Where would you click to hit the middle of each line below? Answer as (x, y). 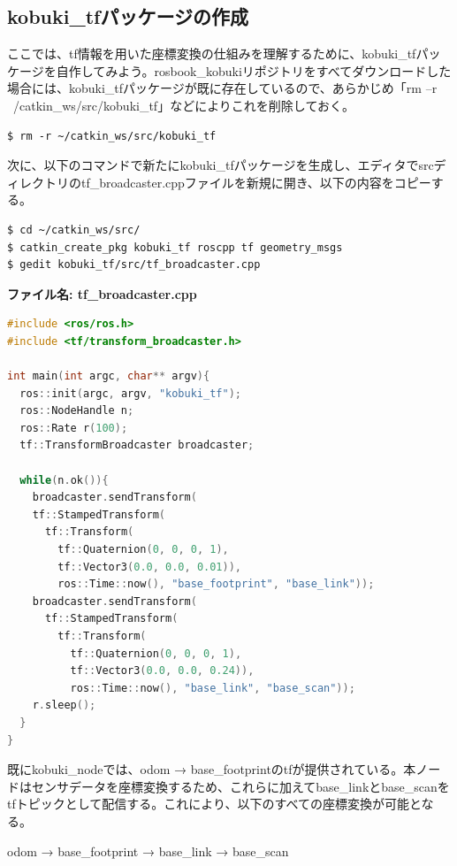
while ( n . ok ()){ (64, 480)
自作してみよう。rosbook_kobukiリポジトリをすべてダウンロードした (254, 70)
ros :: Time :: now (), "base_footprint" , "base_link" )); (216, 584)
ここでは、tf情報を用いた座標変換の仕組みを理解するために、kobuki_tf (212, 54)
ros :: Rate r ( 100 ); (74, 428)
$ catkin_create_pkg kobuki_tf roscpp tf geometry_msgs (175, 247)
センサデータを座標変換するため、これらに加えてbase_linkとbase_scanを (240, 786)
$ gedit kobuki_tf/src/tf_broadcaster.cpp (134, 265)
